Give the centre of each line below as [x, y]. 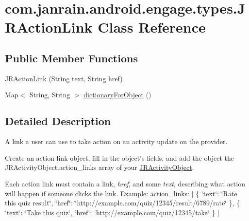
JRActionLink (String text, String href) [64, 78]
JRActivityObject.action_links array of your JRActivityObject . [100, 167]
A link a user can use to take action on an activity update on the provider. [116, 141]
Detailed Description [58, 121]
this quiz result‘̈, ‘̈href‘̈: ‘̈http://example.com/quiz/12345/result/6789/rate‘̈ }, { [123, 203]
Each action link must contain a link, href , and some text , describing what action [125, 183]
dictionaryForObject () [117, 95]
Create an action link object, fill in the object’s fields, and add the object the [119, 157]
